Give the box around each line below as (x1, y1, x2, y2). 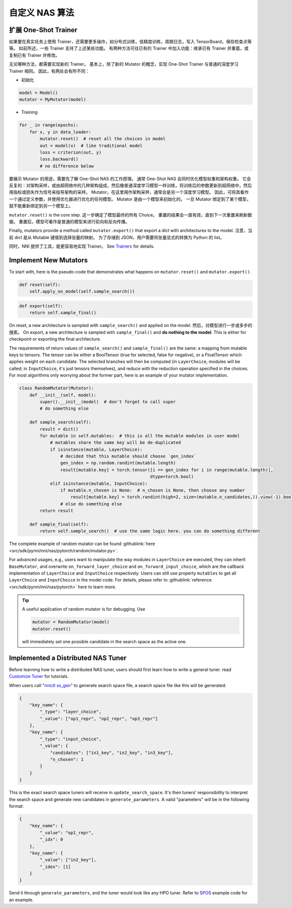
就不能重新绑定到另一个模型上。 (9, 203, 73, 209)
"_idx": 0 (39, 837, 63, 842)
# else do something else (60, 501, 122, 507)
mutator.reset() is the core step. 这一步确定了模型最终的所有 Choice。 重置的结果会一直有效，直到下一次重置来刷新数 (9, 212, 253, 218)
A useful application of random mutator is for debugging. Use (22, 606, 146, 612)
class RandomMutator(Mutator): (19, 385, 94, 391)
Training (21, 109, 38, 115)
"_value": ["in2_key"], (39, 857, 97, 863)
